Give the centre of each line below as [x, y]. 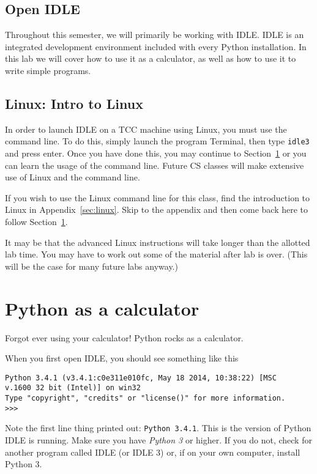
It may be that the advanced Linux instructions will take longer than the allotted [158, 242]
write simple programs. [48, 70]
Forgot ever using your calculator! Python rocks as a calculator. [124, 337]
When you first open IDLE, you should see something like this [122, 358]
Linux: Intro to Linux [74, 103]
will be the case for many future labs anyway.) [91, 266]
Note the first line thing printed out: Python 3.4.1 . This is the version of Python [158, 428]
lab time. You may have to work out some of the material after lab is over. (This [156, 254]
